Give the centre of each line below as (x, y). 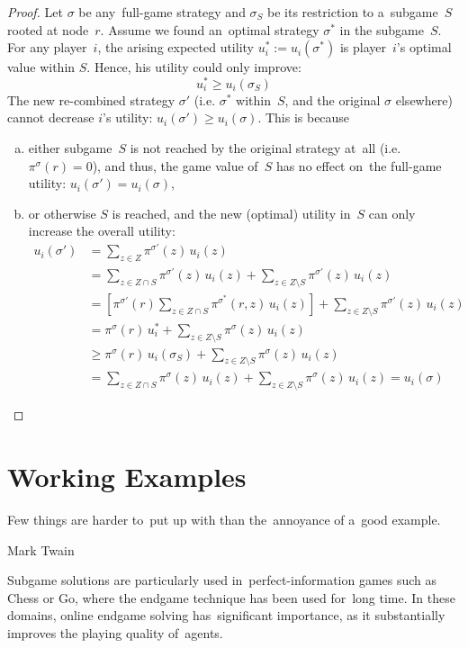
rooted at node (48, 29)
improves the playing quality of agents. (115, 632)
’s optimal (424, 47)
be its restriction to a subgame (353, 12)
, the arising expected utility (175, 47)
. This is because (304, 117)
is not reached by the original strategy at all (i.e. (265, 148)
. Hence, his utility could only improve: (194, 67)
